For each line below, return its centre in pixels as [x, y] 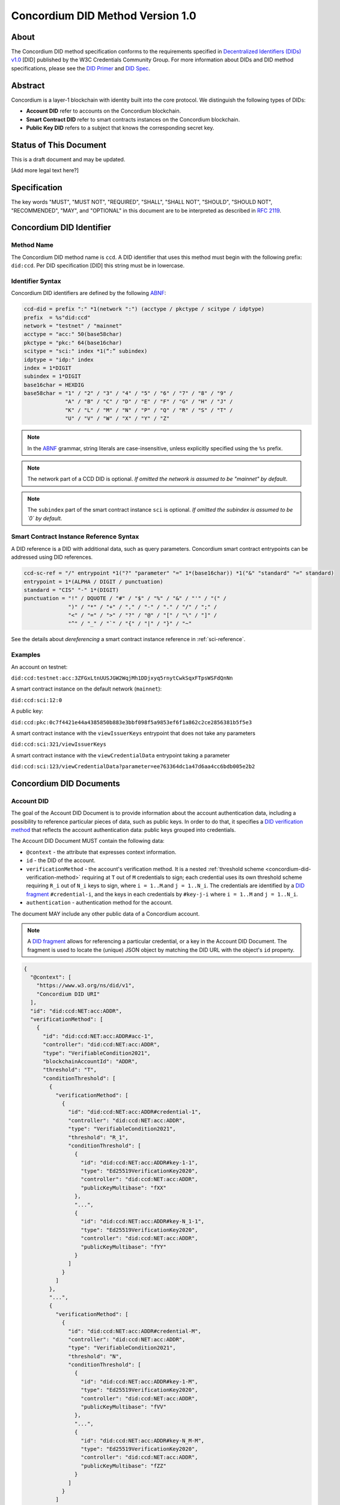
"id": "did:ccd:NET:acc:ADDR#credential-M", [135, 1331]
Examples [26, 655]
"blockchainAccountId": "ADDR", [90, 1062]
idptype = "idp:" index [59, 359]
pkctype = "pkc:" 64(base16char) [73, 343]
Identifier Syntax [36, 281]
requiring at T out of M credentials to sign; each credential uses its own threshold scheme [192, 877]
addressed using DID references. [52, 557]
